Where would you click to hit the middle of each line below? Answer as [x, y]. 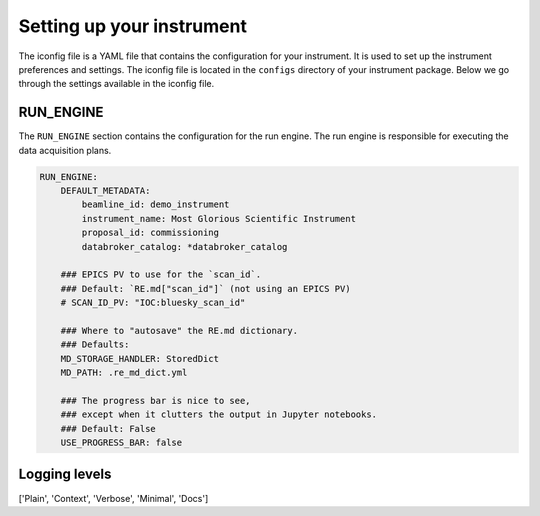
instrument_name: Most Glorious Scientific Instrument [219, 218]
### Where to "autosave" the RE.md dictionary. [179, 330]
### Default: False [108, 428]
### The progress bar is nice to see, [155, 400]
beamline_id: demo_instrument [155, 204]
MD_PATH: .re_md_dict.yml [124, 373]
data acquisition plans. [65, 150]
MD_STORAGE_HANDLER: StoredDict [140, 358]
